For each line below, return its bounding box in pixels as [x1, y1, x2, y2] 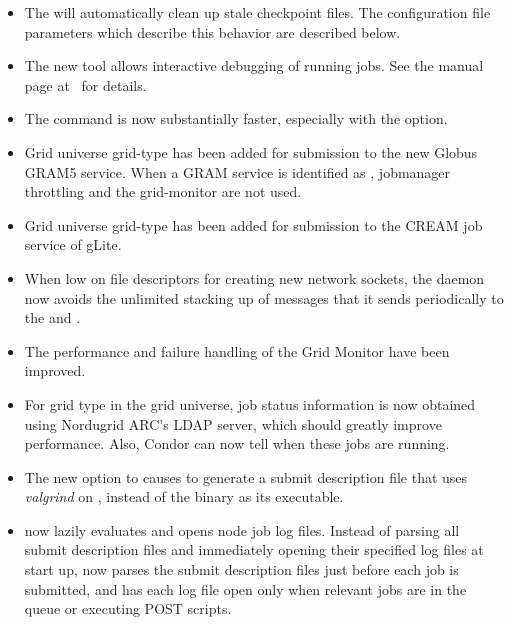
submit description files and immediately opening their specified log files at [24, 539, 484, 560]
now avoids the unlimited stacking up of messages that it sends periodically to [24, 287, 504, 308]
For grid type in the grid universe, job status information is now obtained [24, 393, 476, 414]
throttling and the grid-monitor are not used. [24, 181, 302, 202]
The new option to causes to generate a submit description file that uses [24, 466, 468, 487]
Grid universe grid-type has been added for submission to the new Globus [24, 141, 478, 162]
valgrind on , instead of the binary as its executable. [24, 486, 344, 507]
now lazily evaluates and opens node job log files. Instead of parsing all [24, 519, 460, 540]
